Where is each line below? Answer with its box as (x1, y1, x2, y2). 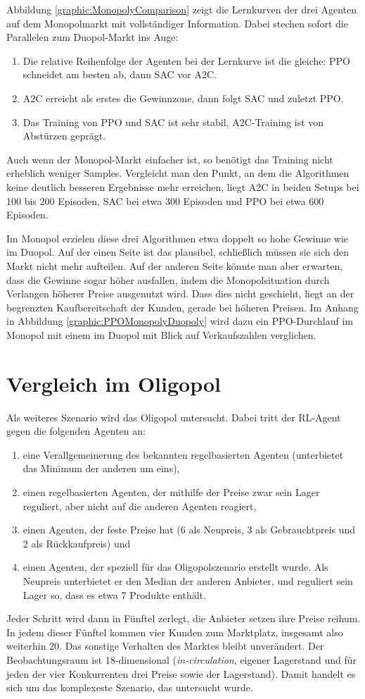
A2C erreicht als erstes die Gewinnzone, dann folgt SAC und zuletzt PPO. (23, 90, 344, 105)
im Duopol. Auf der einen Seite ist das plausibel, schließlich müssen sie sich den (6, 245, 349, 259)
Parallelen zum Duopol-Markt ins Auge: (6, 30, 179, 44)
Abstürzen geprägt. (23, 128, 106, 143)
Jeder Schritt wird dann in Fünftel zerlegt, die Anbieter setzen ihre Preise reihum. (6, 611, 361, 626)
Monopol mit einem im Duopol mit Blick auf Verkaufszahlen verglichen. (6, 327, 316, 342)
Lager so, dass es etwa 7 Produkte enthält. (23, 587, 206, 602)
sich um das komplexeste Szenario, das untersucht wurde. (6, 680, 253, 695)
